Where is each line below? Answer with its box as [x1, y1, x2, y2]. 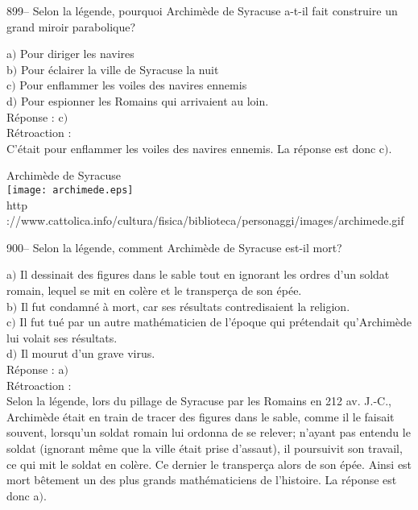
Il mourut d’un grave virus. [20, 345, 155, 362]
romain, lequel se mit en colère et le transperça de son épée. [6, 281, 302, 298]
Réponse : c [6, 108, 64, 125]
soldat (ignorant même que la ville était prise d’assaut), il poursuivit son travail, [6, 439, 403, 456]
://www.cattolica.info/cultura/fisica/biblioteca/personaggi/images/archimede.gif [6, 212, 404, 229]
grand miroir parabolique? [6, 18, 136, 35]
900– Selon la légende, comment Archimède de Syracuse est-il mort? [6, 238, 342, 255]
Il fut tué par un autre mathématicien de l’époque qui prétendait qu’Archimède [19, 313, 412, 330]
